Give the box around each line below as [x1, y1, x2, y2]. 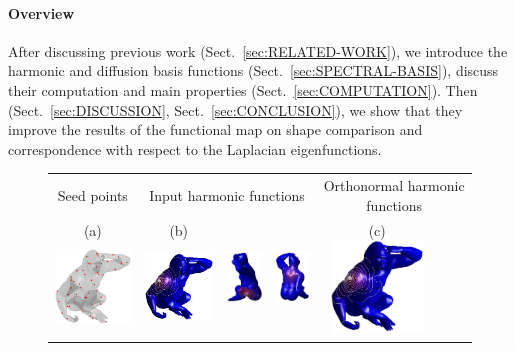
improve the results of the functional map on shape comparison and [8, 119, 423, 140]
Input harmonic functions [149, 184, 305, 205]
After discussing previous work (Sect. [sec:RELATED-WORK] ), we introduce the [8, 40, 508, 61]
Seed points [57, 184, 128, 205]
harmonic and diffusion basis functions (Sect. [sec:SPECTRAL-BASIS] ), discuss [8, 60, 499, 81]
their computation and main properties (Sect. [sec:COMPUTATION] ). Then [8, 79, 478, 100]
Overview [8, 2, 75, 23]
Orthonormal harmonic [323, 175, 465, 196]
